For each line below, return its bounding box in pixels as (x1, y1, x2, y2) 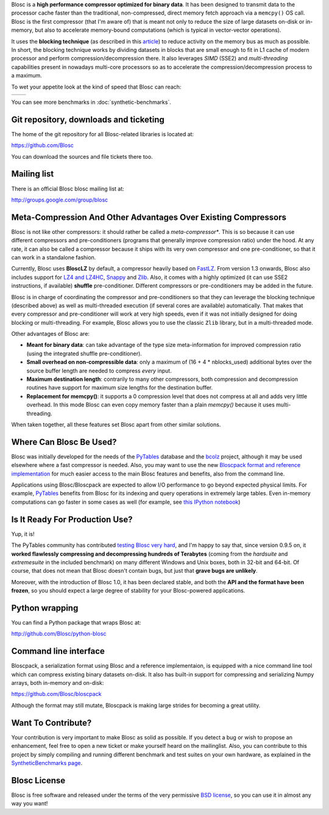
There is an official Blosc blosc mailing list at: (11, 185, 124, 192)
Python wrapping (11, 603, 79, 613)
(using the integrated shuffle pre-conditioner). (26, 350, 143, 357)
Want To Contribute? (11, 717, 92, 728)
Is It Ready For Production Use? (11, 514, 133, 524)
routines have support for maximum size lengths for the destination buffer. (26, 384, 213, 391)
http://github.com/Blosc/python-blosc (11, 630, 107, 637)
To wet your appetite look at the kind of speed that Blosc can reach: (11, 83, 182, 90)
